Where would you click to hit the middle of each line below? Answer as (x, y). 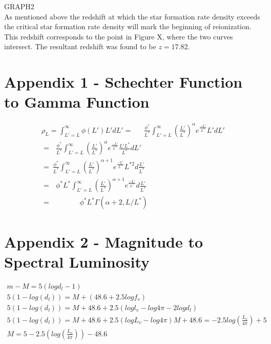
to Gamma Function (77, 102)
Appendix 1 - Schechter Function (123, 82)
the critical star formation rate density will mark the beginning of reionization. (128, 26)
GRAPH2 (19, 6)
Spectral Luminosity (77, 261)
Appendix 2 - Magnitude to (104, 241)
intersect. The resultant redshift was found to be (80, 46)
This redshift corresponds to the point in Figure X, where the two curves (119, 36)
